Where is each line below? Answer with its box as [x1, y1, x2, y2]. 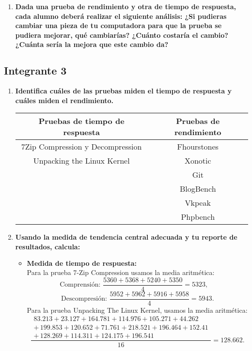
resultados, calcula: [15, 241, 80, 251]
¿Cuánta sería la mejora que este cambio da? [15, 39, 169, 49]
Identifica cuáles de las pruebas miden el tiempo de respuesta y [15, 86, 232, 96]
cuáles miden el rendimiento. [15, 95, 113, 105]
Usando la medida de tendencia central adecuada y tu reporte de [15, 232, 237, 242]
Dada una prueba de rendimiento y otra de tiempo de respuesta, [15, 1, 236, 11]
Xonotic [184, 155, 211, 167]
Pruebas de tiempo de [38, 115, 125, 127]
